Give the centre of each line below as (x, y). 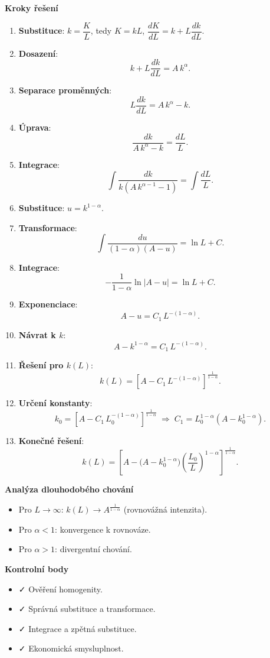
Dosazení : (38, 53)
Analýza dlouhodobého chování (69, 489)
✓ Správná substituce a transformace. (87, 609)
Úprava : (35, 127)
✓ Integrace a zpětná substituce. (78, 628)
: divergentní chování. (93, 549)
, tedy (101, 30)
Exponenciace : (48, 304)
